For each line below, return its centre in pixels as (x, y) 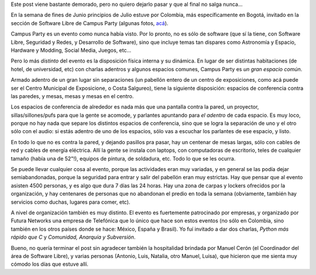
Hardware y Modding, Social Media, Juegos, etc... (71, 50)
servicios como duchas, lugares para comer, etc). (71, 202)
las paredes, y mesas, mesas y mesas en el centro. (72, 96)
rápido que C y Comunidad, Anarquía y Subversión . (73, 237)
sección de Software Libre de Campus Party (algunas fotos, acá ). (90, 23)
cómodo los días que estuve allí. (50, 264)
